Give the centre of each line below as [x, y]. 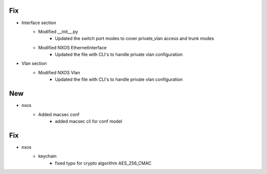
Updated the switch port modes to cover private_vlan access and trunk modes [135, 38]
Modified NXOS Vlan [59, 72]
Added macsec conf [59, 114]
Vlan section [34, 64]
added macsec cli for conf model [89, 121]
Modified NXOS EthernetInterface [72, 47]
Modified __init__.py [58, 32]
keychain [47, 156]
